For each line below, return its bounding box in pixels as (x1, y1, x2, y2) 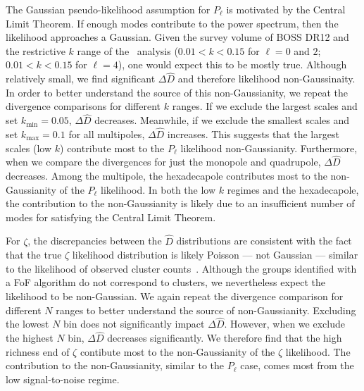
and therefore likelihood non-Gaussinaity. (177, 71, 356, 86)
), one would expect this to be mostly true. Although (118, 57, 347, 72)
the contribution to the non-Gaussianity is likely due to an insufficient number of (6, 196, 355, 211)
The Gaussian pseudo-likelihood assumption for (6, 2, 211, 16)
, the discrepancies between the (27, 233, 162, 248)
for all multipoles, (68, 127, 145, 141)
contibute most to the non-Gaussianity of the (80, 344, 275, 359)
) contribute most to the (60, 140, 165, 155)
